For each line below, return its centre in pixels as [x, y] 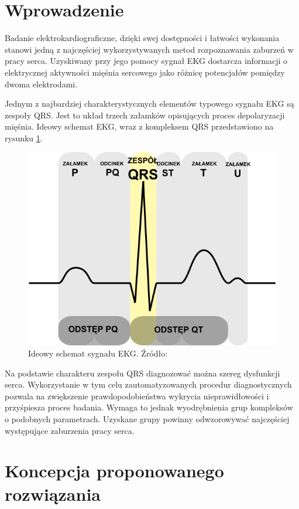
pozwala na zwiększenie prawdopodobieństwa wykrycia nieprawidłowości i [137, 396]
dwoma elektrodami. [41, 84]
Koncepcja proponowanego [114, 471]
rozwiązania [53, 493]
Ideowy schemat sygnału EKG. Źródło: [98, 353]
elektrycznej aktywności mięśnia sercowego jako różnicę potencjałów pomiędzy [145, 72]
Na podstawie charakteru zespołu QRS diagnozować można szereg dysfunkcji [142, 373]
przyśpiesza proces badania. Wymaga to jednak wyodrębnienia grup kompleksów [149, 407]
